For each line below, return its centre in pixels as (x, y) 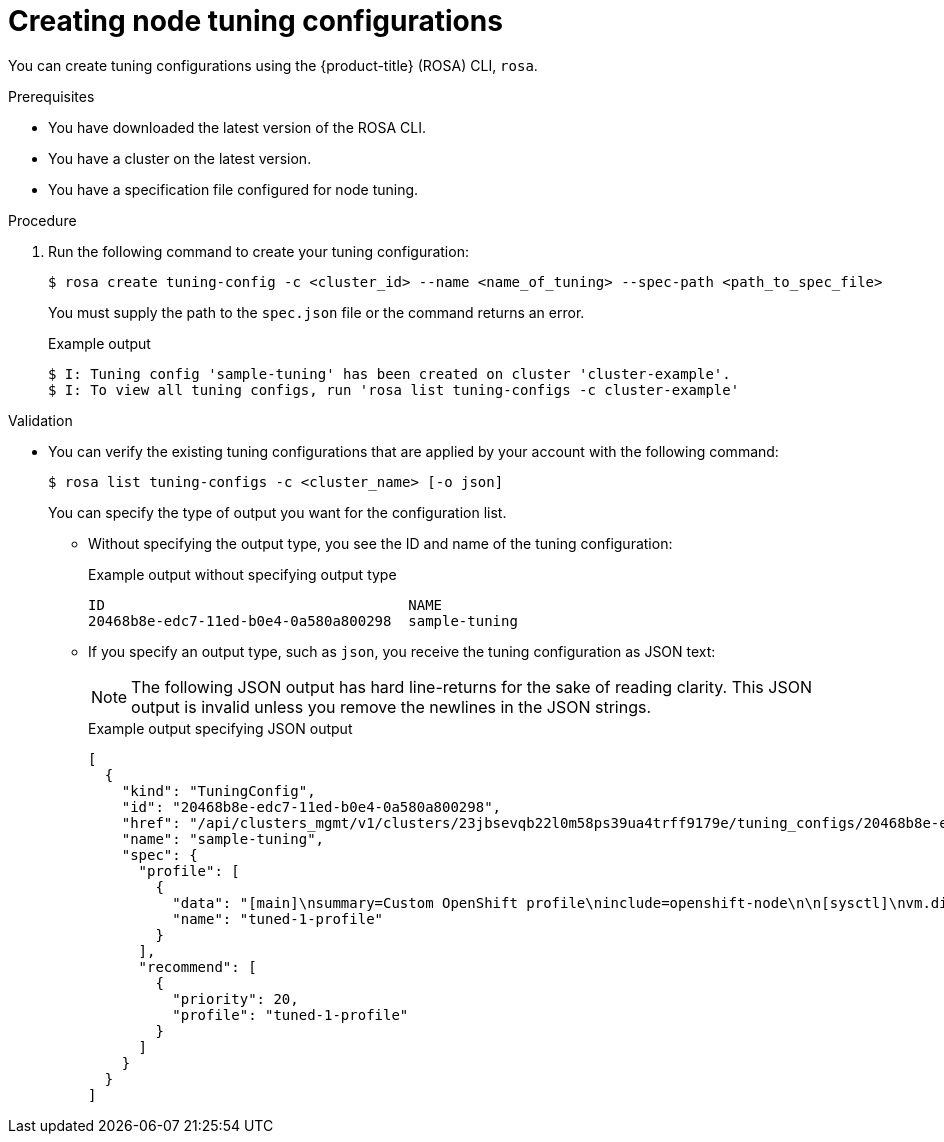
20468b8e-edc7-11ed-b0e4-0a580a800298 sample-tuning (303, 620)
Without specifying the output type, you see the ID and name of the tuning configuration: (380, 543)
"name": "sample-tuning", (223, 838)
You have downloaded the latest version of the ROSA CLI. (237, 127)
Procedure (42, 220)
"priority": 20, (235, 998)
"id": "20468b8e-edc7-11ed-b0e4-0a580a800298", (311, 806)
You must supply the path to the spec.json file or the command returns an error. (316, 312)
